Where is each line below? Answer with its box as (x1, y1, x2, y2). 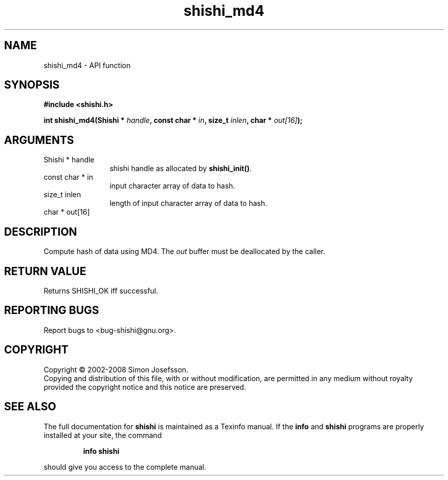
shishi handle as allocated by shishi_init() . (109, 164, 252, 173)
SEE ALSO (4, 400, 56, 413)
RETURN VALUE (4, 264, 86, 278)
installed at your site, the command (43, 430, 162, 440)
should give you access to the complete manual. (43, 462, 207, 471)
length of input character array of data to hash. (109, 199, 267, 208)
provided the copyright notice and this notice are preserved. (43, 382, 247, 391)
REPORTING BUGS (4, 304, 99, 317)
